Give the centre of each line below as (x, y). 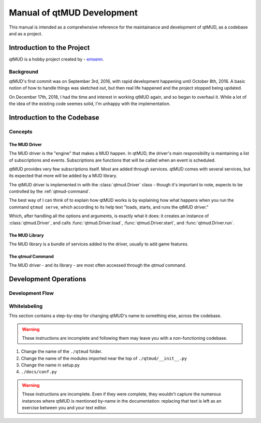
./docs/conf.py (39, 372)
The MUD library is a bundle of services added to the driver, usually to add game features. (99, 244)
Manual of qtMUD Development (73, 13)
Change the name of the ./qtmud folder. (62, 351)
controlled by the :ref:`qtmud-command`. (50, 192)
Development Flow (31, 293)
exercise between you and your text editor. (65, 408)
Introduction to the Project (49, 48)
